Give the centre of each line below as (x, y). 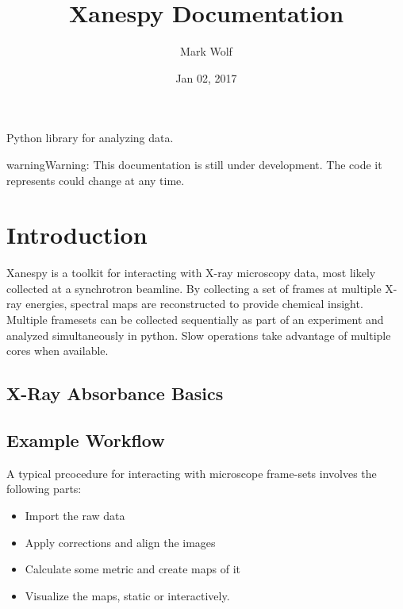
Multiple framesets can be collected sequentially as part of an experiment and (195, 319)
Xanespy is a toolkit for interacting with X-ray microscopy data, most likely (191, 273)
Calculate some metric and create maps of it (133, 569)
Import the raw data (75, 515)
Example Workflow (86, 439)
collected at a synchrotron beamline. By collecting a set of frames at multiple (194, 288)
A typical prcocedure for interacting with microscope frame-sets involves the (192, 473)
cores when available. (58, 351)
